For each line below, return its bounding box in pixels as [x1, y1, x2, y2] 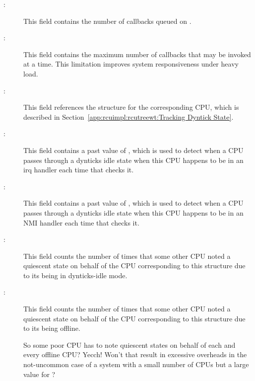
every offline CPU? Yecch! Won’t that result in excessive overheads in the [23, 349, 247, 360]
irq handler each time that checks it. [23, 164, 134, 175]
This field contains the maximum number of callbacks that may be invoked [23, 49, 251, 59]
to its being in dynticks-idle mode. [23, 270, 127, 280]
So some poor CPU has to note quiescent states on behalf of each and [23, 339, 236, 350]
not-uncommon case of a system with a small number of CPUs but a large [23, 359, 249, 370]
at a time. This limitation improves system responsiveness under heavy [23, 59, 239, 69]
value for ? [23, 369, 56, 379]
